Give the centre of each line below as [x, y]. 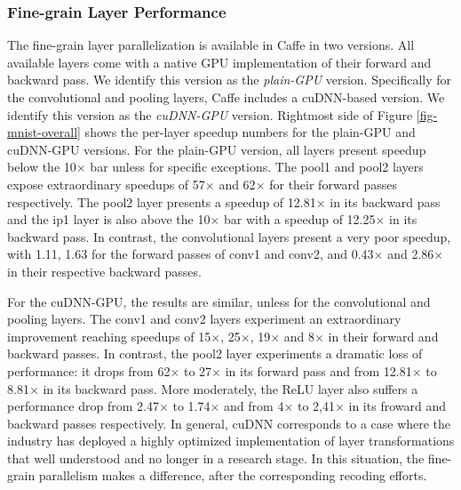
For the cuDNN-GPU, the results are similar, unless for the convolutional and [219, 301]
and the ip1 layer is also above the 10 [109, 219]
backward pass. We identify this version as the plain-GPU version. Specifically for [230, 80]
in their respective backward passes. [104, 271]
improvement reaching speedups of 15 [109, 336]
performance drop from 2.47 [83, 406]
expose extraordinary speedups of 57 [106, 184]
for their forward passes [334, 184]
